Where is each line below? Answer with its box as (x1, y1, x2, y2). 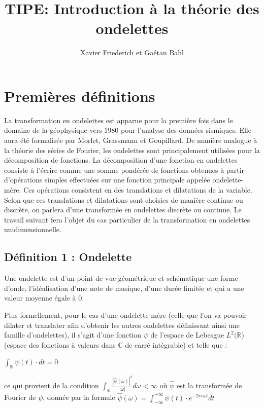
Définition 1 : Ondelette (4, 249, 132, 265)
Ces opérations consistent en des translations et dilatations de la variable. (23, 184, 252, 195)
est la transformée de (177, 380, 242, 390)
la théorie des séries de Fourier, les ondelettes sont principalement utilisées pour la (4, 144, 260, 155)
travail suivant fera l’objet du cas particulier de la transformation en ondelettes (4, 214, 250, 225)
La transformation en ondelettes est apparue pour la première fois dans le (4, 115, 233, 125)
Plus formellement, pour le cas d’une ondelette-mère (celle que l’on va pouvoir (4, 309, 247, 320)
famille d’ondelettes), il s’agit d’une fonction (4, 329, 142, 340)
